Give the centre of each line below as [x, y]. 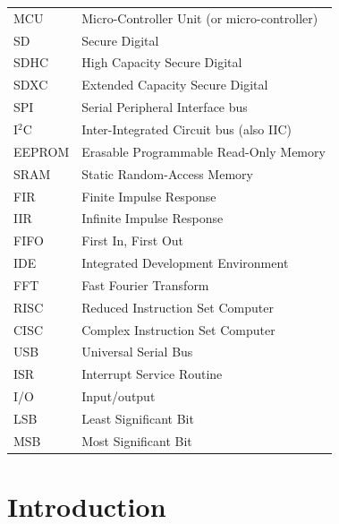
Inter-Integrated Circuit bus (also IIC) [187, 129]
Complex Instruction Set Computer [178, 329]
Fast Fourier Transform [145, 284]
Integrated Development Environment [185, 263]
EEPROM [42, 151]
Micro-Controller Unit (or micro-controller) [200, 17]
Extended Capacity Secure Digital [175, 85]
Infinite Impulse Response [153, 218]
